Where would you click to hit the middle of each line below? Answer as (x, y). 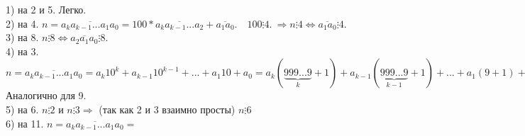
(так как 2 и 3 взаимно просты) (167, 109)
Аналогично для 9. (46, 95)
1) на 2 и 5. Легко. (46, 9)
